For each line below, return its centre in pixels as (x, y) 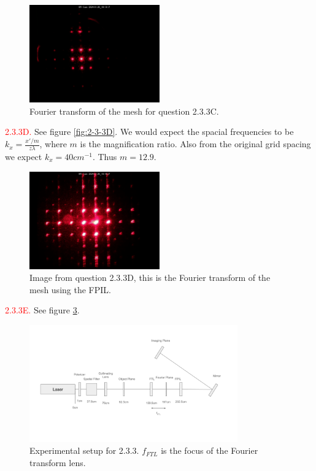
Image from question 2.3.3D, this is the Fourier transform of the (150, 278)
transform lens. (58, 462)
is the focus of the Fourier (210, 450)
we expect (24, 156)
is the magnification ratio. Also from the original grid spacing (195, 144)
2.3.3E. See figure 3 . (42, 310)
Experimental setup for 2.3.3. (84, 450)
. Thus (105, 156)
